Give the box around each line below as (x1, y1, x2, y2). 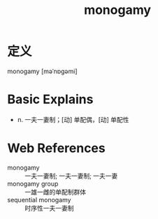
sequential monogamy (7, 195, 71, 204)
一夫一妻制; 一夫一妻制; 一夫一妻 (24, 172, 118, 180)
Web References (7, 140, 106, 156)
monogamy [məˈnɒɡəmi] (7, 67, 78, 75)
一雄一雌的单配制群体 (24, 188, 86, 196)
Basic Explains (7, 91, 94, 107)
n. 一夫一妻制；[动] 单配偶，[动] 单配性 (17, 115, 129, 123)
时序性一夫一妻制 (24, 204, 74, 212)
